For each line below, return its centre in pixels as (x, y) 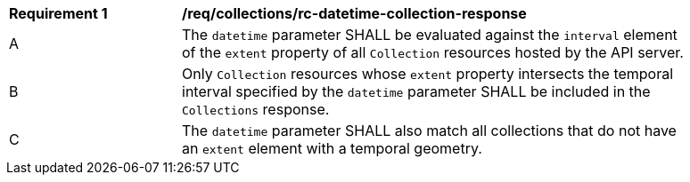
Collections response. (256, 109)
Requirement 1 (58, 13)
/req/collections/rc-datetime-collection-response (354, 13)
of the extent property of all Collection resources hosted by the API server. (433, 52)
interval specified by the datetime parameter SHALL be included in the (416, 91)
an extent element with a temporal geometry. (332, 148)
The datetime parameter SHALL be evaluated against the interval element (430, 35)
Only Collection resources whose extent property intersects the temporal (428, 74)
